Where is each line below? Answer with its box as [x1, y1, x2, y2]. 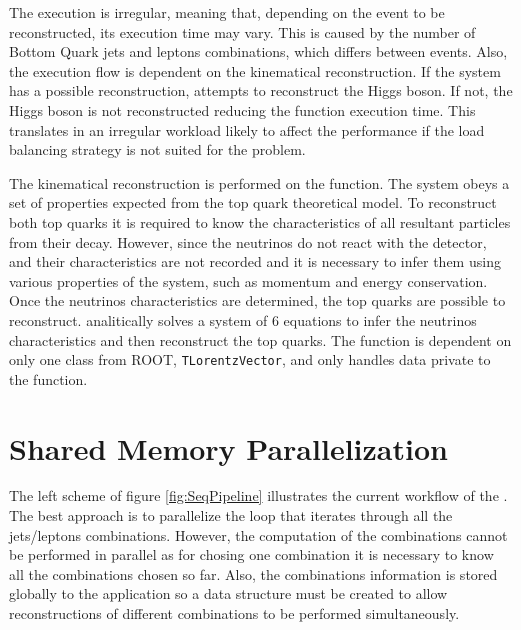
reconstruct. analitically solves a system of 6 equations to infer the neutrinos [9, 309, 477, 330]
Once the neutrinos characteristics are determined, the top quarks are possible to [9, 290, 506, 311]
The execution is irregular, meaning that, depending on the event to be [9, 2, 445, 22]
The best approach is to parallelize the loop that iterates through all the [9, 505, 453, 526]
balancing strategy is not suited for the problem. [9, 139, 306, 160]
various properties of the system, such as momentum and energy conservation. [9, 270, 488, 291]
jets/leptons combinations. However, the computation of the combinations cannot [9, 524, 508, 545]
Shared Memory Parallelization [9, 427, 448, 468]
